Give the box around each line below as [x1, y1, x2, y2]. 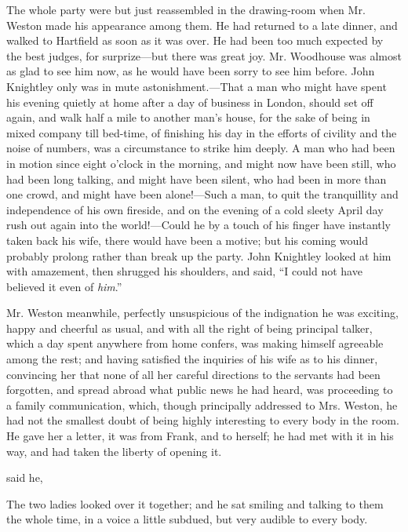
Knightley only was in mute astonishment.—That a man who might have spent [6, 78, 387, 94]
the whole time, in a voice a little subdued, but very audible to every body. [6, 511, 368, 527]
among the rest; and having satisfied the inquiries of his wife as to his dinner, [6, 351, 378, 367]
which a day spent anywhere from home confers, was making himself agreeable [6, 335, 384, 352]
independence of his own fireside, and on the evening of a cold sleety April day [6, 201, 384, 217]
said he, [6, 469, 43, 486]
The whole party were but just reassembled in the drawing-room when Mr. [6, 2, 366, 17]
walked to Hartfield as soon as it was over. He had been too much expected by [6, 32, 384, 49]
